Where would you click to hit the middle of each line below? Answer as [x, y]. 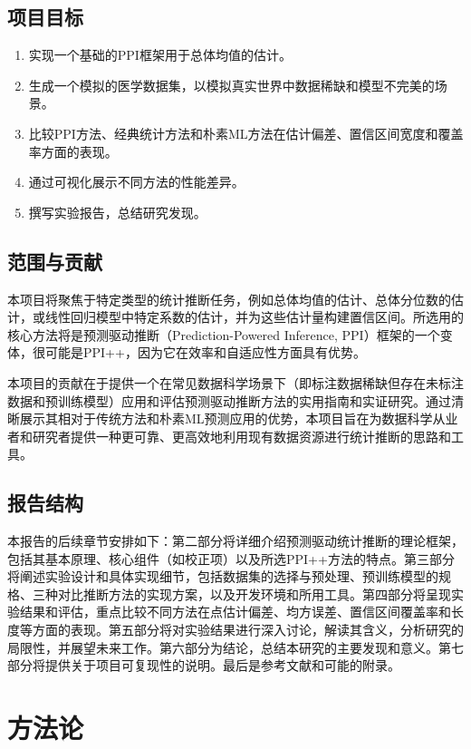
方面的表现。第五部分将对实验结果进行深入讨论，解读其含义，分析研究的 [248, 630]
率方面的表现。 [73, 151]
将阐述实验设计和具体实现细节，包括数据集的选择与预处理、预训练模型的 [223, 576]
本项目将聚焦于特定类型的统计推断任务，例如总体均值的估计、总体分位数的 [229, 299]
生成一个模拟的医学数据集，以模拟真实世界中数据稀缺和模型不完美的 [231, 85]
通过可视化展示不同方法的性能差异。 [136, 182]
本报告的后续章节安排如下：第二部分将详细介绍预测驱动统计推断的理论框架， [235, 541]
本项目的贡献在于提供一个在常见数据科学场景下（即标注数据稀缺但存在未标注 [235, 382]
